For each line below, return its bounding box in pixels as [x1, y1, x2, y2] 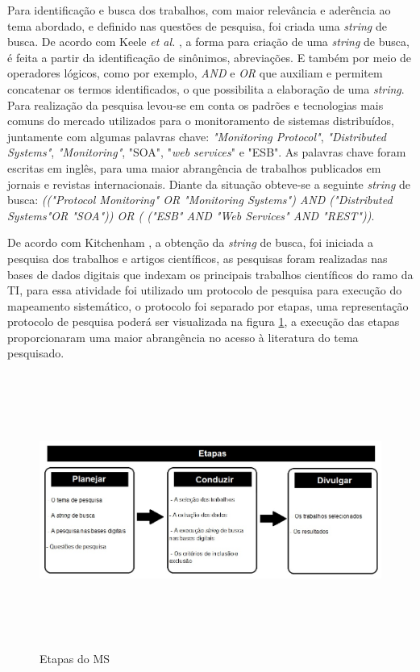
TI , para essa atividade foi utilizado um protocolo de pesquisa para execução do [7, 282, 402, 298]
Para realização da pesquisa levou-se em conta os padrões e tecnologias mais [7, 96, 384, 113]
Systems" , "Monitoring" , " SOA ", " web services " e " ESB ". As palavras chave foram [7, 144, 406, 161]
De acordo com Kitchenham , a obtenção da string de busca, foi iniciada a [7, 234, 374, 251]
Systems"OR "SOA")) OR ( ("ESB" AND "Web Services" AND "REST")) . [7, 207, 375, 223]
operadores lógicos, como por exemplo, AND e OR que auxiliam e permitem [7, 65, 383, 81]
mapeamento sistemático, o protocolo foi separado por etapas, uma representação [7, 297, 409, 314]
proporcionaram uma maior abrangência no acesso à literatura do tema [7, 328, 359, 345]
